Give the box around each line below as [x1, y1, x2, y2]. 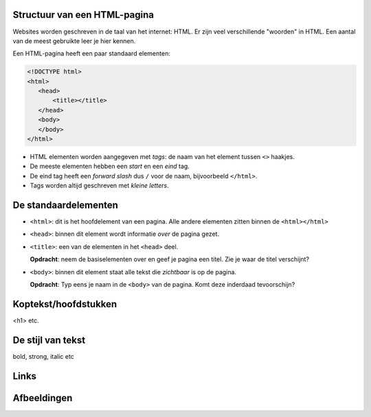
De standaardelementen [12, 199, 118, 211]
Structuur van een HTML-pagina [12, 9, 155, 21]
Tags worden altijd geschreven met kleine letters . [30, 182, 170, 190]
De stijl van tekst [12, 334, 86, 346]
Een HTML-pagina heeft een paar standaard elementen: [12, 49, 171, 58]
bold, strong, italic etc [12, 352, 75, 360]
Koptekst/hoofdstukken [12, 298, 117, 310]
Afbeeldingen [12, 392, 73, 404]
